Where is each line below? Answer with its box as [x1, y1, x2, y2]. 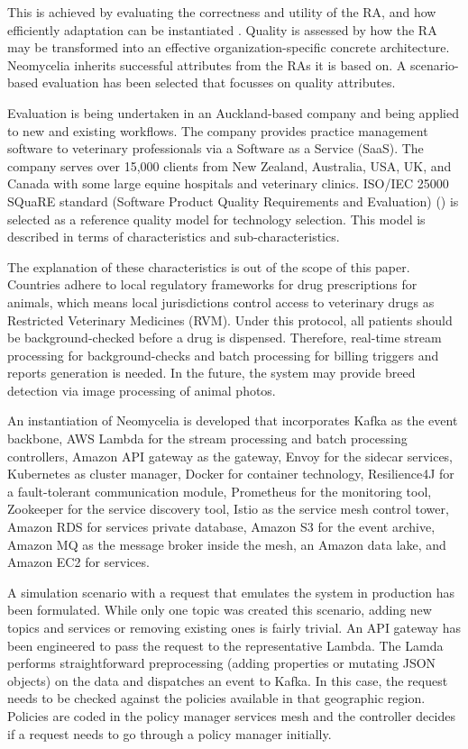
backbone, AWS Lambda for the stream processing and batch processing [7, 429, 408, 448]
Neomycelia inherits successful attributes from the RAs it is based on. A [7, 55, 407, 74]
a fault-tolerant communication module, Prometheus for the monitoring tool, [7, 481, 432, 500]
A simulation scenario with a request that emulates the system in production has [7, 582, 455, 601]
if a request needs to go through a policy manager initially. [7, 724, 332, 743]
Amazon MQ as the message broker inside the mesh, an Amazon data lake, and [7, 534, 446, 553]
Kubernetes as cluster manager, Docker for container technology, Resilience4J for [7, 464, 454, 483]
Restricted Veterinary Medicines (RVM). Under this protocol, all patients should [7, 310, 453, 329]
